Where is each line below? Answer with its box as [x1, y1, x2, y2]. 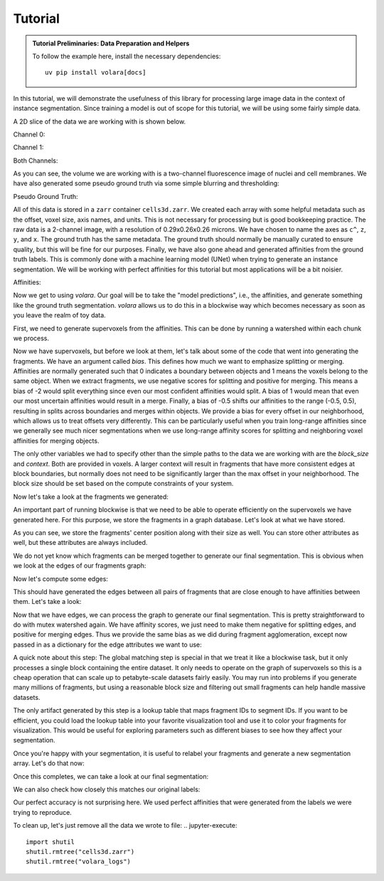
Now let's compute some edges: [13, 574, 108, 583]
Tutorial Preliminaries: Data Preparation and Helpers [32, 39, 190, 48]
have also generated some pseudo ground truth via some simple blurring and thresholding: [13, 179, 280, 188]
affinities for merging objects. [13, 436, 100, 445]
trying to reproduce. [13, 808, 73, 816]
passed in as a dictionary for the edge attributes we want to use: [13, 640, 202, 649]
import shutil [26, 838, 75, 845]
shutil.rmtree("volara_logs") [26, 858, 132, 866]
